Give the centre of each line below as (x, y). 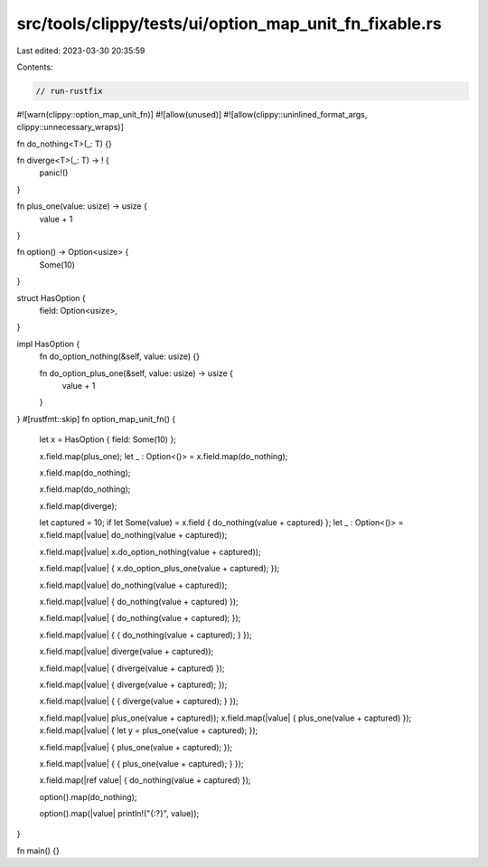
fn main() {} (38, 851)
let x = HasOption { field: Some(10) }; (108, 439)
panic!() (54, 173)
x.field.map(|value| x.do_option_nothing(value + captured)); (150, 551)
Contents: (35, 67)
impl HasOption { (48, 344)
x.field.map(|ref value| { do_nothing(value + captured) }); (145, 780)
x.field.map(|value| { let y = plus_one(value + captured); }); (149, 730)
